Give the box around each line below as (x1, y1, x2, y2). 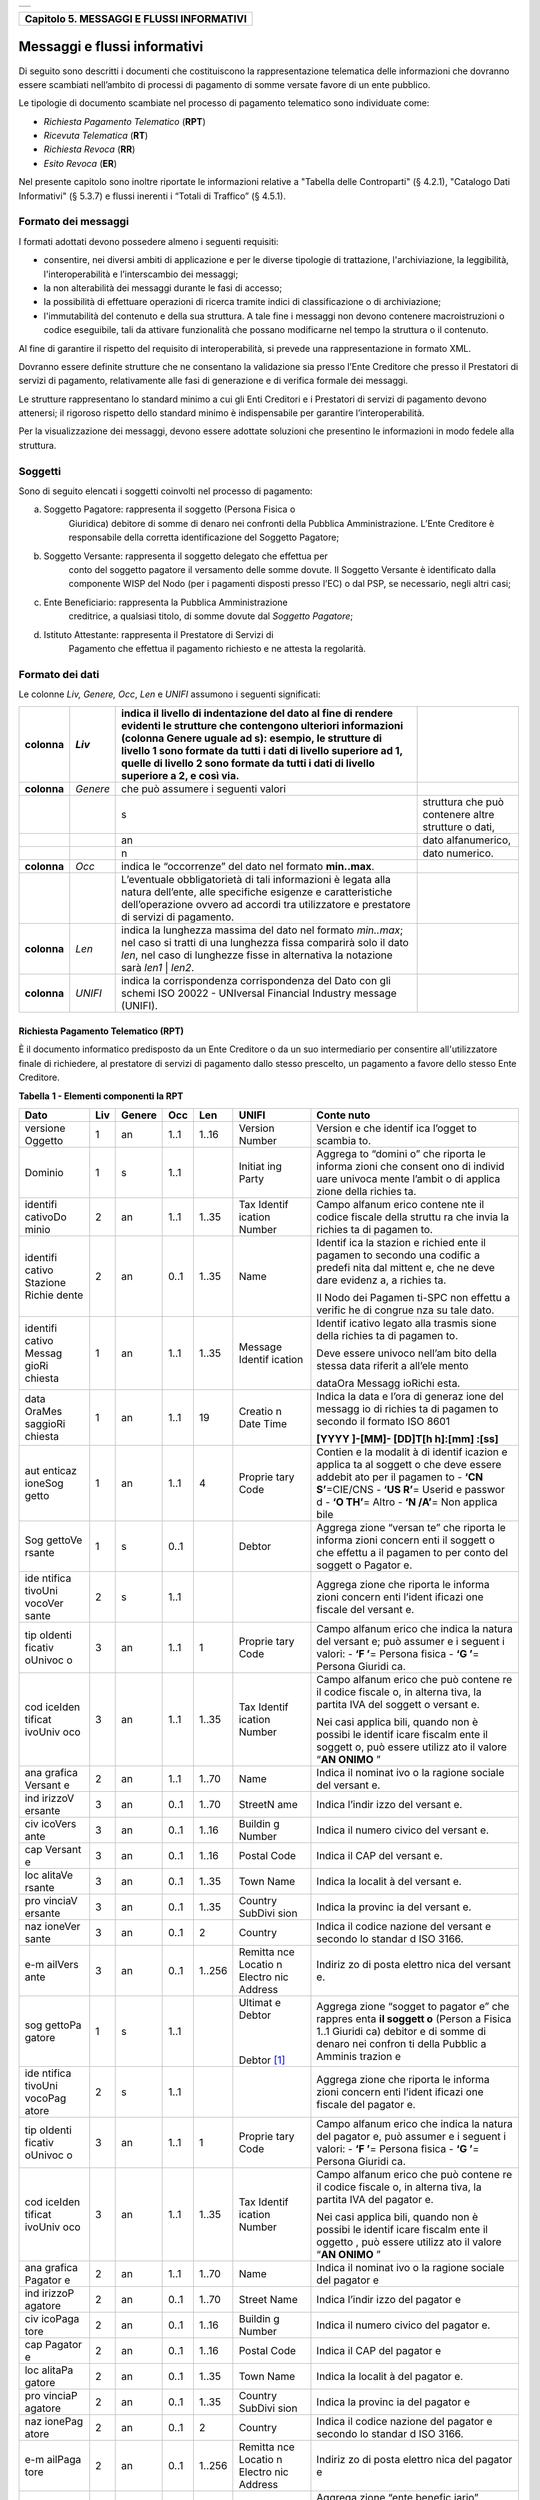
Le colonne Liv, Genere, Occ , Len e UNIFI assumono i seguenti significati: (18, 688, 321, 700)
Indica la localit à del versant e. (316, 1875, 462, 1888)
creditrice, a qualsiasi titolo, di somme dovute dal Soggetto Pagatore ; (68, 610, 354, 622)
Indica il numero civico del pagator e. (316, 2318, 491, 2332)
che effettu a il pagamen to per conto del (316, 1546, 509, 1559)
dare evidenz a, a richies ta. (316, 1273, 447, 1287)
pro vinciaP (24, 2389, 78, 2402)
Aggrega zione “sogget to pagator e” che (316, 2000, 510, 2013)
